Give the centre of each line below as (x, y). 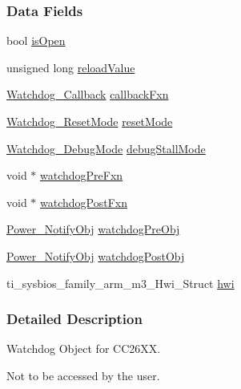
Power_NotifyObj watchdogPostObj (96, 255)
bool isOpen (36, 41)
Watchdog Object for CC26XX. (84, 348)
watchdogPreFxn (82, 175)
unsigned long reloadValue (71, 67)
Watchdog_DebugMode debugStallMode (106, 148)
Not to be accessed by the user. (83, 375)
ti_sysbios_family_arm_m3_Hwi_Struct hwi (120, 283)
